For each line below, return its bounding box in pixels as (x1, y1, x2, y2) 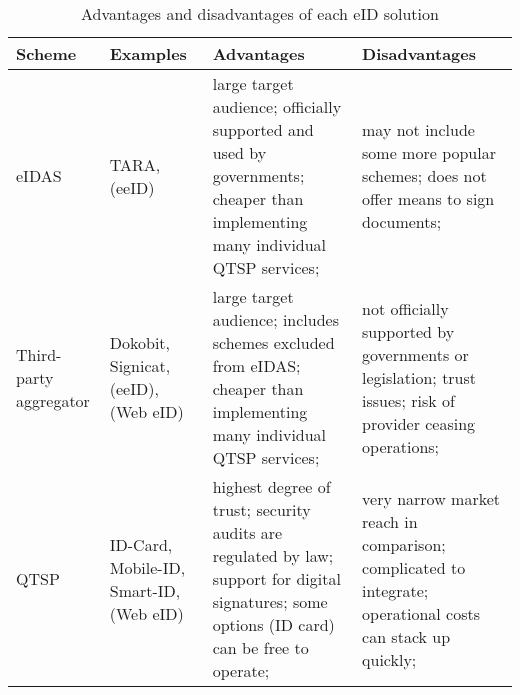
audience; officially (212, 95, 342, 118)
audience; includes (212, 308, 340, 331)
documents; (362, 210, 442, 233)
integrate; (362, 578, 429, 602)
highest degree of (212, 475, 331, 498)
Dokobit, (109, 331, 171, 354)
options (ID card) (212, 613, 335, 636)
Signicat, (109, 354, 171, 377)
